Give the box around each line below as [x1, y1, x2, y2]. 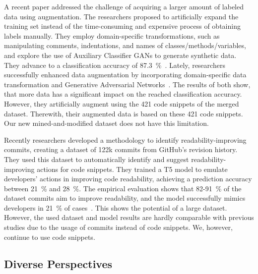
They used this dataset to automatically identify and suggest [4, 154, 189, 164]
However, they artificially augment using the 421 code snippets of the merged [4, 98, 239, 109]
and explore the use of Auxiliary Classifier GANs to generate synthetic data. [4, 50, 237, 60]
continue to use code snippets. [4, 231, 95, 242]
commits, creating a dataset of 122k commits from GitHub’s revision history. [4, 144, 238, 155]
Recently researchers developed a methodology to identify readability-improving [4, 134, 247, 145]
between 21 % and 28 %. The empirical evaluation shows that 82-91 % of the [4, 183, 242, 193]
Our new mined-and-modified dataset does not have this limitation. [4, 118, 209, 128]
